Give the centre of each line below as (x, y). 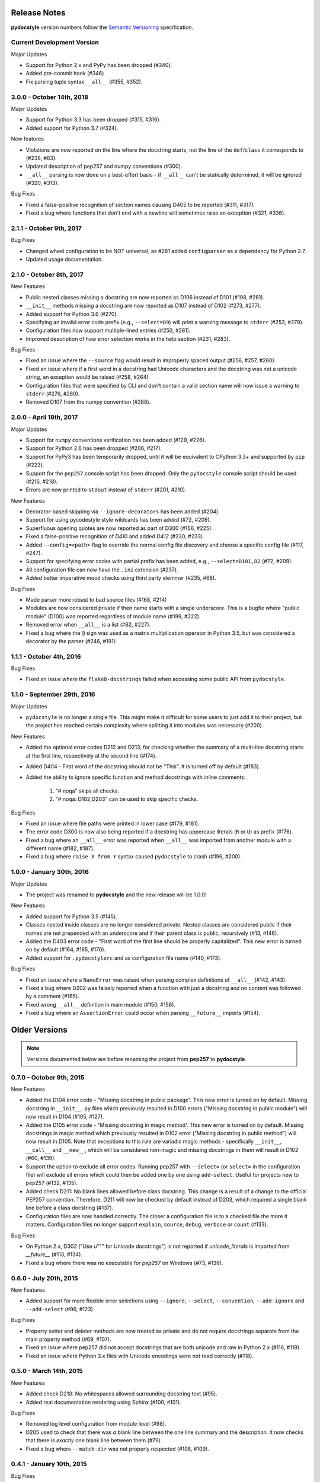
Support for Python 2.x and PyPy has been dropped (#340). (99, 65)
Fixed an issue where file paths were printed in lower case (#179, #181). (113, 823)
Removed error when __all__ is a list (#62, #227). (88, 625)
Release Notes (38, 13)
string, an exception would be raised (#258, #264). (88, 377)
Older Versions (39, 1029)
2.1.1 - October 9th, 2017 (47, 228)
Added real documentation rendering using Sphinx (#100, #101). (103, 1402)
